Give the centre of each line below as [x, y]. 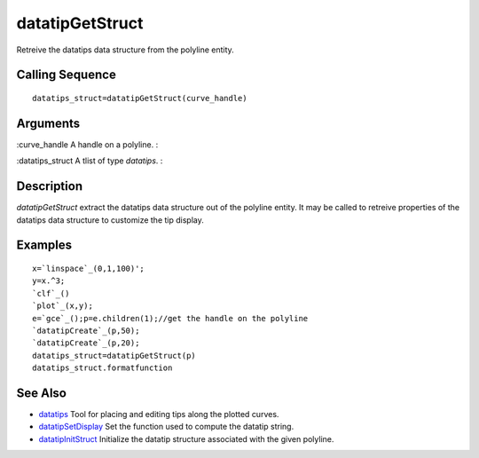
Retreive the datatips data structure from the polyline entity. [125, 50]
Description [50, 186]
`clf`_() [51, 293]
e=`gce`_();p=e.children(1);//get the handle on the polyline [170, 318]
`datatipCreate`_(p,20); [86, 343]
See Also [41, 393]
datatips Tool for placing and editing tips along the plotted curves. [159, 414]
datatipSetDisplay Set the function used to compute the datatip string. [166, 427]
